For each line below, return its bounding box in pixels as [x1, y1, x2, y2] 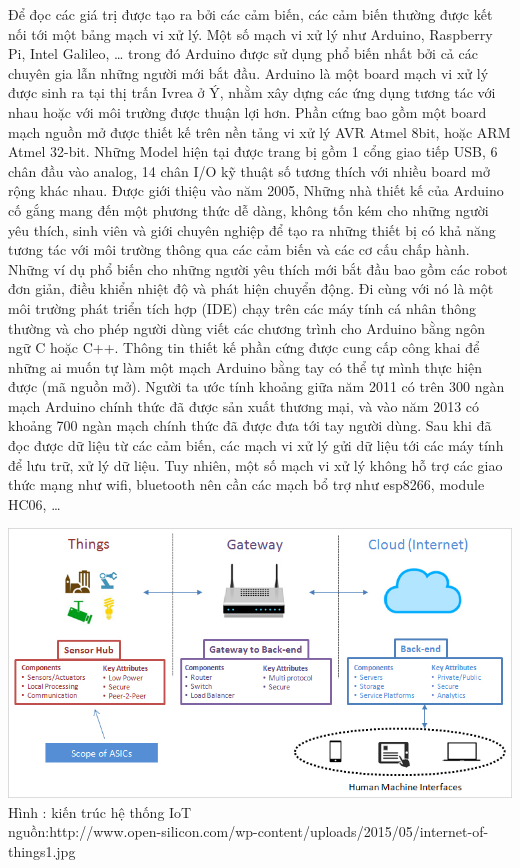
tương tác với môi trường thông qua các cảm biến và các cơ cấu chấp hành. [8, 239, 470, 260]
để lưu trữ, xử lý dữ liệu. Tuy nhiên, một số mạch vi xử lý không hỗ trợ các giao [8, 454, 503, 475]
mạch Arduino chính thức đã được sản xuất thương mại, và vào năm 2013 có [8, 395, 480, 416]
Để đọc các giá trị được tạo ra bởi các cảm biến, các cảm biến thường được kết [8, 4, 493, 24]
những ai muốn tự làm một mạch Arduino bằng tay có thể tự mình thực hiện [8, 356, 483, 377]
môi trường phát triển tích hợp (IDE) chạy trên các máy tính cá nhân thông [8, 297, 476, 318]
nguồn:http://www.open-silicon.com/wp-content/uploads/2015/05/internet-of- [8, 821, 489, 842]
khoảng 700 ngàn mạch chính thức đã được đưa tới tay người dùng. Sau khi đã [8, 415, 492, 436]
